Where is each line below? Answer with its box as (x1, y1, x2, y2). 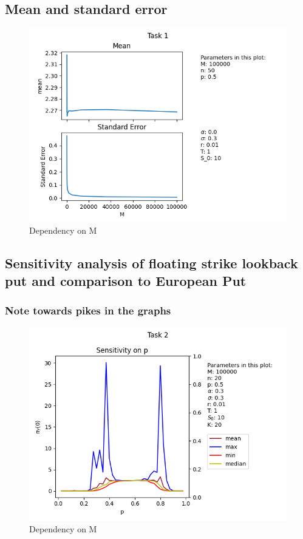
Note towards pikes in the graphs (5, 303, 171, 318)
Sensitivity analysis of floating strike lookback (5, 253, 298, 272)
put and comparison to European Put (5, 271, 247, 290)
